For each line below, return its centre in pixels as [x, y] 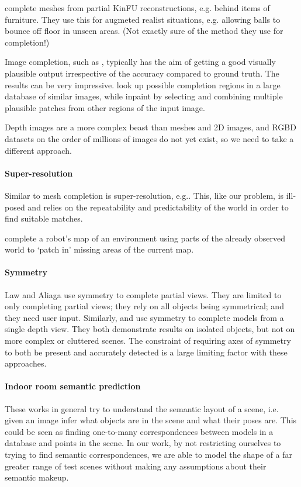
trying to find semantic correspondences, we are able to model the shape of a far [149, 455]
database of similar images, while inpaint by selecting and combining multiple [144, 96]
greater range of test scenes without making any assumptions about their [136, 466]
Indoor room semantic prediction [73, 386]
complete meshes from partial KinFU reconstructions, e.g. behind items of [137, 8]
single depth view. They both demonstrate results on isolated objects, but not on [150, 329]
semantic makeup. [37, 477]
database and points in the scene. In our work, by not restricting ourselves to [143, 443]
